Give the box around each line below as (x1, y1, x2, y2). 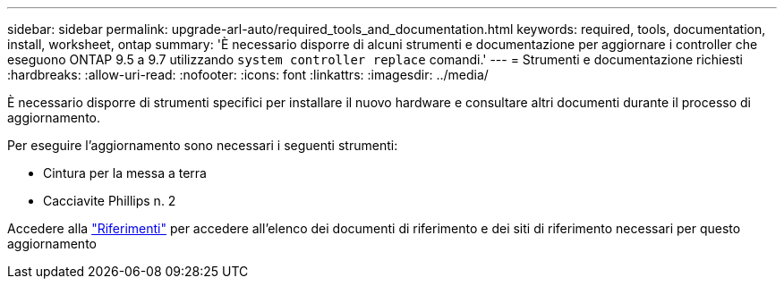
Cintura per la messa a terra (43, 165, 207, 181)
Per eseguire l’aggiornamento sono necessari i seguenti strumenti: (7, 138, 398, 153)
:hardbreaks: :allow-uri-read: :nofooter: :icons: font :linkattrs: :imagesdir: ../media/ (7, 67, 489, 82)
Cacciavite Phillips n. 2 (43, 193, 176, 208)
